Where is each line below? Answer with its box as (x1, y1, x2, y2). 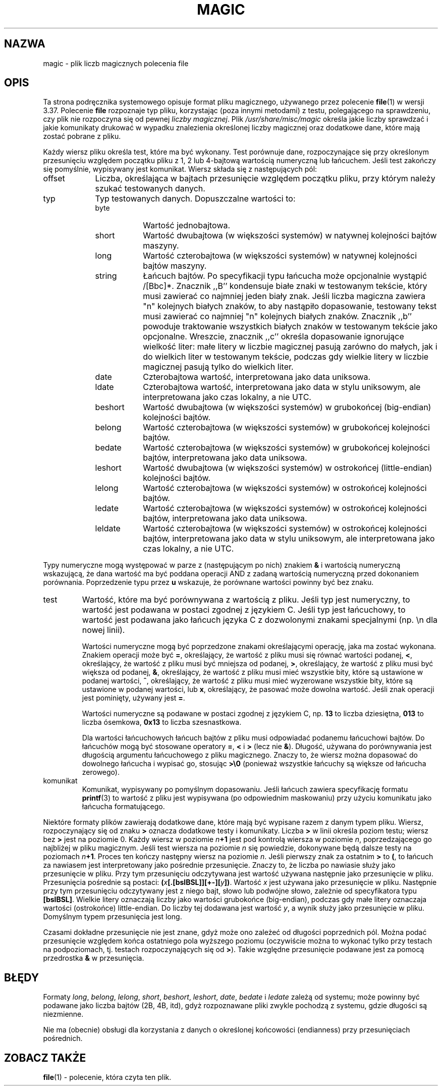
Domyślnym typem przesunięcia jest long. (43, 912, 182, 921)
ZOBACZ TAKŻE (4, 1051, 86, 1064)
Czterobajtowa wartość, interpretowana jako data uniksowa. (143, 372, 371, 382)
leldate (95, 523, 121, 534)
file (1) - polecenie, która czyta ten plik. (43, 1073, 172, 1082)
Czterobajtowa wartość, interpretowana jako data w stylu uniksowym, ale (143, 382, 421, 392)
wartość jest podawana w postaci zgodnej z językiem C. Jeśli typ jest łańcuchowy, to (82, 605, 406, 615)
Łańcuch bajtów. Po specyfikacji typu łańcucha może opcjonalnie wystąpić (143, 271, 427, 281)
